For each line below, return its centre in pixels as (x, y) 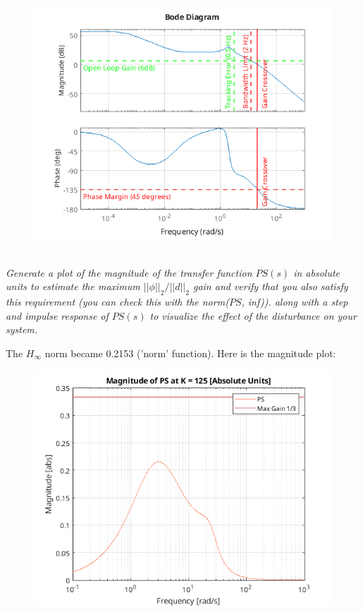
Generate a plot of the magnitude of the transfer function (129, 272)
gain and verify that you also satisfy (270, 286)
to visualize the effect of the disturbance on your (253, 315)
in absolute (317, 272)
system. (22, 329)
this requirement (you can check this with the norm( (117, 302)
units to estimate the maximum (73, 286)
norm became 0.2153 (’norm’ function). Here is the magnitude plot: (190, 353)
